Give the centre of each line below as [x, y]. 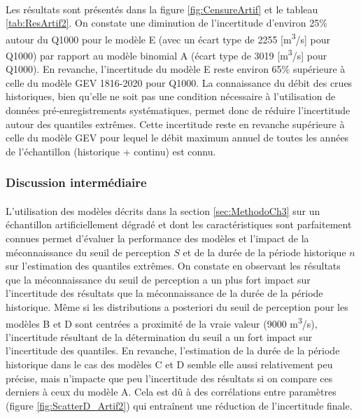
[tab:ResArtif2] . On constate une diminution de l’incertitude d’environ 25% [167, 23]
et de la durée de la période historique [264, 252]
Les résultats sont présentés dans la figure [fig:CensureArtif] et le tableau [162, 9]
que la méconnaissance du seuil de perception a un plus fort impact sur [158, 279]
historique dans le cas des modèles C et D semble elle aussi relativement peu [169, 364]
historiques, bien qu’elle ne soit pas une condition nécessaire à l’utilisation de [171, 96]
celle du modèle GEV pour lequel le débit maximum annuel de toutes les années [177, 138]
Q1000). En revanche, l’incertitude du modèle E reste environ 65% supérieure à [176, 69]
